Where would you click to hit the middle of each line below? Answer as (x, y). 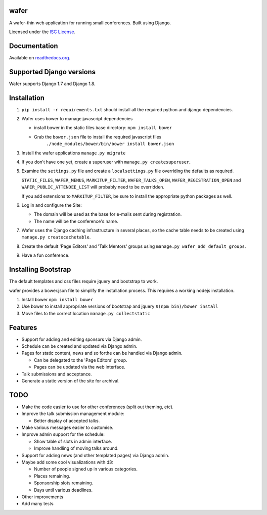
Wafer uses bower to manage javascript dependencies (77, 119)
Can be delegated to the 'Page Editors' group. (81, 360)
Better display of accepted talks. (67, 421)
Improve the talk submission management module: (73, 414)
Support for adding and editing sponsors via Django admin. (82, 339)
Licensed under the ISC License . (42, 32)
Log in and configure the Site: (52, 205)
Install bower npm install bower (57, 299)
